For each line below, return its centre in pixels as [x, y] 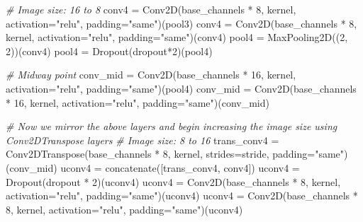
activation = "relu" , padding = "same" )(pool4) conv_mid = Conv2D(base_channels [181, 88]
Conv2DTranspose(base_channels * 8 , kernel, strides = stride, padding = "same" [175, 154]
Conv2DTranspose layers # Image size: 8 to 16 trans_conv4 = [143, 140]
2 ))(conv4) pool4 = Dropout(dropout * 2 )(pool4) [109, 51]
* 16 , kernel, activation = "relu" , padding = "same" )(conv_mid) [138, 102]
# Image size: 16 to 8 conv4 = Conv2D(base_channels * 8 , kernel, [151, 9]
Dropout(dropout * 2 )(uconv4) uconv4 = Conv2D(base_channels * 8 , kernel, [173, 181]
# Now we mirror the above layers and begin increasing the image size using [172, 126]
